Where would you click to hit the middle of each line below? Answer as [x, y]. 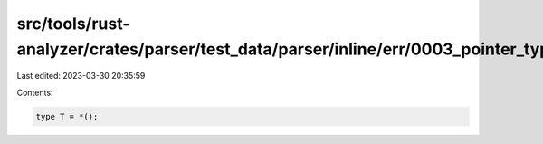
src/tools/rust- [73, 24]
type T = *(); [67, 116]
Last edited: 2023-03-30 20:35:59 [81, 76]
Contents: [35, 92]
